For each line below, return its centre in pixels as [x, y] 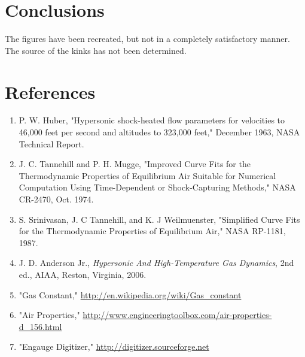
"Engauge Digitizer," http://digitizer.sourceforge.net [114, 347]
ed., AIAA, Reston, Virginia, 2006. [83, 274]
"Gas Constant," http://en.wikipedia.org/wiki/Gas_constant [130, 294]
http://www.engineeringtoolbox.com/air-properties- [177, 315]
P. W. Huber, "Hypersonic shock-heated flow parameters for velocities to [152, 120]
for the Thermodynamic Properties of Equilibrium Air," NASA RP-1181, [152, 231]
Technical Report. [51, 143]
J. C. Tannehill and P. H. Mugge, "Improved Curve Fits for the [135, 164]
